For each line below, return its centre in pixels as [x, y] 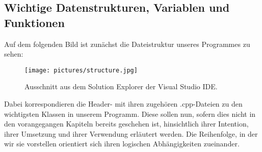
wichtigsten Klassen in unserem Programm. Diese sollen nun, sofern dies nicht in [130, 113]
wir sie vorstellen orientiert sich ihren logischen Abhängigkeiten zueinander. [122, 144]
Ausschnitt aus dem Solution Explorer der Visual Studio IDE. [121, 86]
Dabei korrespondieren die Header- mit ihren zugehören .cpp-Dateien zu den [123, 104]
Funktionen [34, 22]
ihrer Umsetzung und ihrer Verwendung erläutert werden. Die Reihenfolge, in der [131, 133]
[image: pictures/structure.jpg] [81, 70]
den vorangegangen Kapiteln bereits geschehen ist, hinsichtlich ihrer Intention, [126, 124]
